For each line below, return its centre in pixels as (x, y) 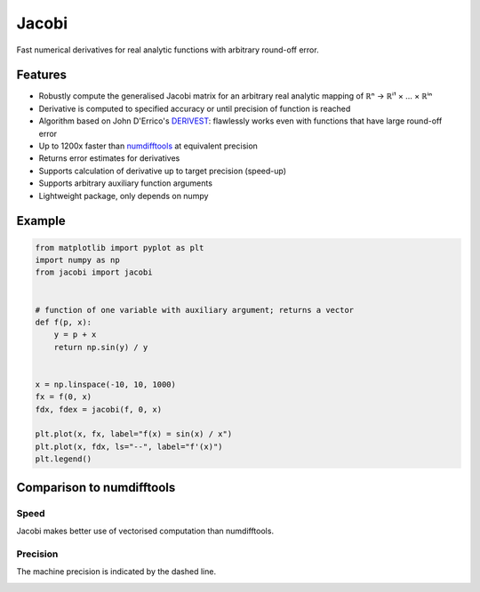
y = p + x (75, 335)
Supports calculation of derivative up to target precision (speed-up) (163, 171)
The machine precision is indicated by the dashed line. (116, 572)
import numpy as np (77, 260)
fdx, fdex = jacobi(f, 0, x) (99, 409)
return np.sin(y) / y (101, 347)
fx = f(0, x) (64, 397)
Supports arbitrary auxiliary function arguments (126, 183)
